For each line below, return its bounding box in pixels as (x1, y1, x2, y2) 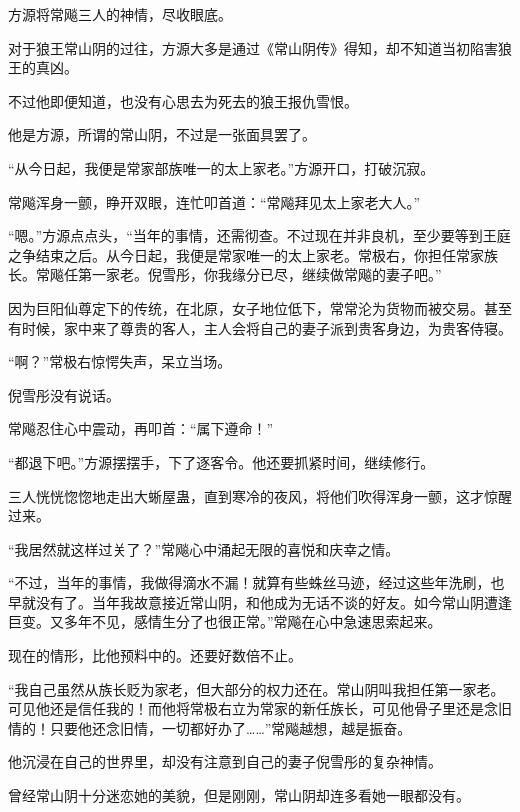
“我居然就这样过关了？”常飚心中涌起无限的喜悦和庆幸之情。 (8, 538, 400, 559)
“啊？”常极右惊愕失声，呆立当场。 (8, 351, 232, 372)
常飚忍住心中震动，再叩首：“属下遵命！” (8, 418, 274, 439)
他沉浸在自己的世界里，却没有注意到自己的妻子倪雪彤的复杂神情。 (8, 751, 442, 772)
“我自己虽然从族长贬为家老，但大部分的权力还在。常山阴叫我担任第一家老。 (8, 678, 505, 699)
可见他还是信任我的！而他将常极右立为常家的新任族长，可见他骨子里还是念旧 (8, 698, 512, 719)
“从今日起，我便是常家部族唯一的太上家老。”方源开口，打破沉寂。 (8, 157, 435, 178)
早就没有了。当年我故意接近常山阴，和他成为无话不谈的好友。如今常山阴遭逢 (8, 591, 512, 612)
